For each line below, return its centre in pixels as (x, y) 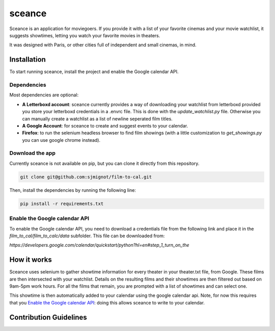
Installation (28, 59)
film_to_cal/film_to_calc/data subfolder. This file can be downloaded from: (87, 236)
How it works (31, 260)
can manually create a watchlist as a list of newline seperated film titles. (97, 119)
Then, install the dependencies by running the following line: (73, 190)
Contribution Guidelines (48, 317)
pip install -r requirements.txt (62, 203)
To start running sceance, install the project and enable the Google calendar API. (94, 72)
